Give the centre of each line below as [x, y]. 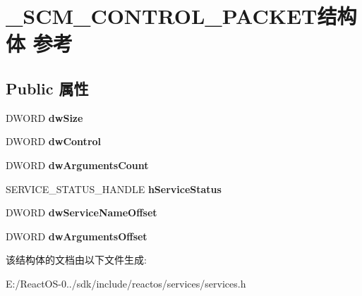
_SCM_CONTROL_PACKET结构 [181, 16]
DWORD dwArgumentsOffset [77, 236]
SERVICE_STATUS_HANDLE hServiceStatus [114, 189]
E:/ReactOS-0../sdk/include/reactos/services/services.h [126, 283]
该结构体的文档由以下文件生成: [76, 260]
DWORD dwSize [44, 117]
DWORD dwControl [54, 141]
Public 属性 [47, 88]
